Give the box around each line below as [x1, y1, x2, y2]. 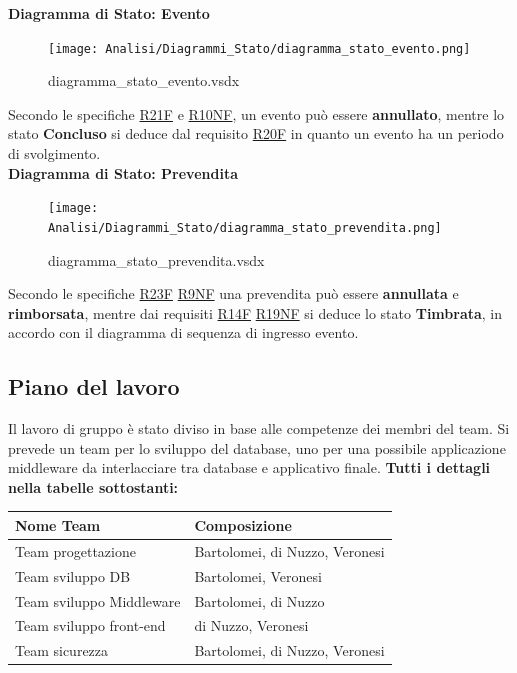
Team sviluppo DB [15, 565, 131, 586]
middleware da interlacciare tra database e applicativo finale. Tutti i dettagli [8, 457, 491, 478]
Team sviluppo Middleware [15, 590, 181, 611]
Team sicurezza [15, 640, 109, 661]
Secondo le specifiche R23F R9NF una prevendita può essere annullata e [8, 283, 459, 304]
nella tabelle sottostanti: [8, 476, 179, 497]
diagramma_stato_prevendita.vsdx [48, 249, 265, 270]
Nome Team [15, 514, 101, 535]
